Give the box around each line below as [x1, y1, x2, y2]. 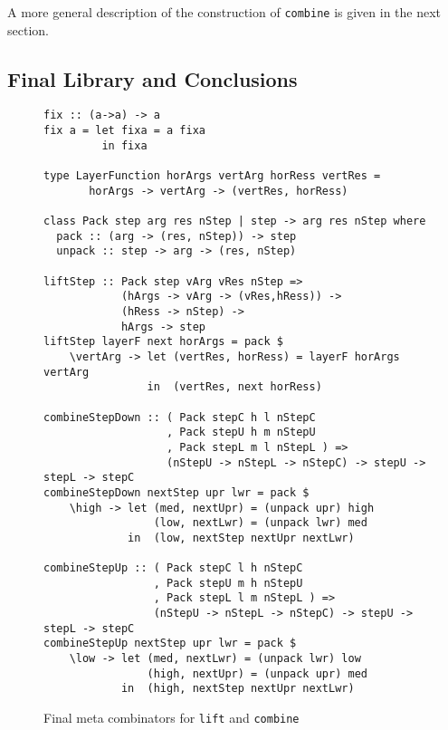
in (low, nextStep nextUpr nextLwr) [128, 531, 355, 544]
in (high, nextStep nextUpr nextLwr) [120, 682, 355, 696]
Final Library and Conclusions [7, 64, 298, 92]
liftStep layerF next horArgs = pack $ [43, 335, 283, 349]
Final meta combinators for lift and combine [43, 708, 300, 727]
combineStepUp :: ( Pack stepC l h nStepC [43, 562, 303, 575]
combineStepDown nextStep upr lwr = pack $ [43, 485, 310, 499]
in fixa [101, 139, 148, 152]
